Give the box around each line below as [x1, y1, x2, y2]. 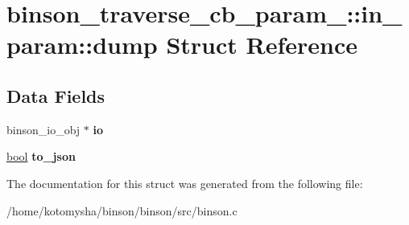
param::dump [6, 28, 158, 61]
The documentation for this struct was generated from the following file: [6, 174, 363, 191]
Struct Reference [166, 28, 357, 61]
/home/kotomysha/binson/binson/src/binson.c [6, 202, 238, 219]
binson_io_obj [6, 121, 81, 137]
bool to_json [6, 148, 76, 165]
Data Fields [6, 83, 105, 108]
